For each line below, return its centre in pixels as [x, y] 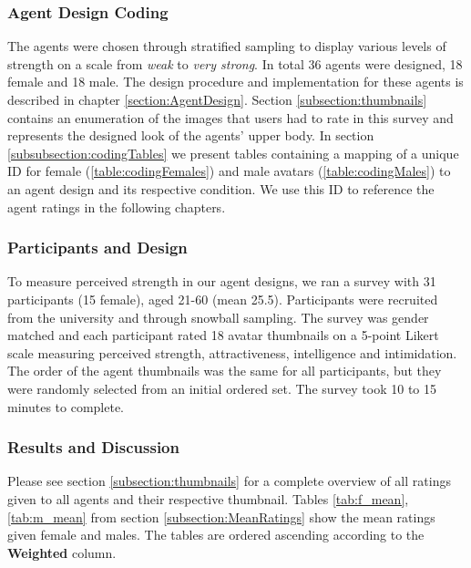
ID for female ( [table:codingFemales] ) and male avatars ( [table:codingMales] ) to [229, 171]
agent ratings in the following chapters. [117, 207]
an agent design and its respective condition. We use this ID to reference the [221, 188]
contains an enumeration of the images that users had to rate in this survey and [230, 117]
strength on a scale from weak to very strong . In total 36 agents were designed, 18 [235, 63]
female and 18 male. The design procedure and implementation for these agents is [235, 82]
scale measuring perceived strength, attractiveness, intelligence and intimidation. [232, 352]
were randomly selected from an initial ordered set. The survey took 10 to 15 [222, 388]
